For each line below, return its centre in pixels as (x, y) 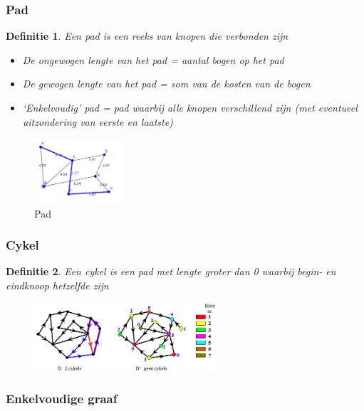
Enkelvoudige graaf (62, 399)
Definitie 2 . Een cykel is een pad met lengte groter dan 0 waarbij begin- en (171, 271)
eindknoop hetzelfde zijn (57, 285)
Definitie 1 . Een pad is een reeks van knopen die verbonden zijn (147, 36)
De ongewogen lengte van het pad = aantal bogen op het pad (153, 59)
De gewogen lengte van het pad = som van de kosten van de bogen (166, 84)
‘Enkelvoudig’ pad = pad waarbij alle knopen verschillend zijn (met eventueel (190, 107)
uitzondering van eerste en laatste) (98, 121)
